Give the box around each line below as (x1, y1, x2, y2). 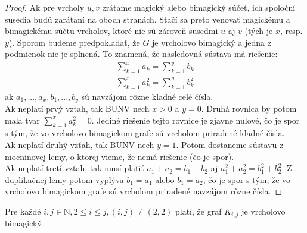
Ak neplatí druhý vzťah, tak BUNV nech (5, 138, 154, 151)
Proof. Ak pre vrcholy (5, 1, 85, 13)
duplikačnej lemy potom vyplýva (5, 173, 124, 185)
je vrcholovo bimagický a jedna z (152, 36, 271, 48)
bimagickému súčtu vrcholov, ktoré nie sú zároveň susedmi (5, 24, 218, 37)
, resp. (280, 24, 303, 37)
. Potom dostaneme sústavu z (176, 138, 284, 151)
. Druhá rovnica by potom (201, 102, 297, 115)
